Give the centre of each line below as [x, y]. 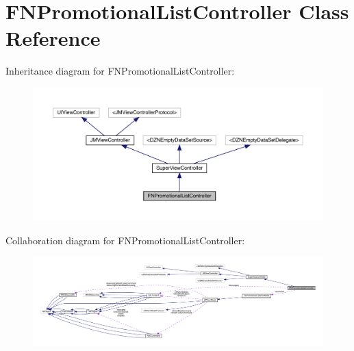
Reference [53, 38]
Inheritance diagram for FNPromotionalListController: [120, 71]
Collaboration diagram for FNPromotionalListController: [125, 240]
